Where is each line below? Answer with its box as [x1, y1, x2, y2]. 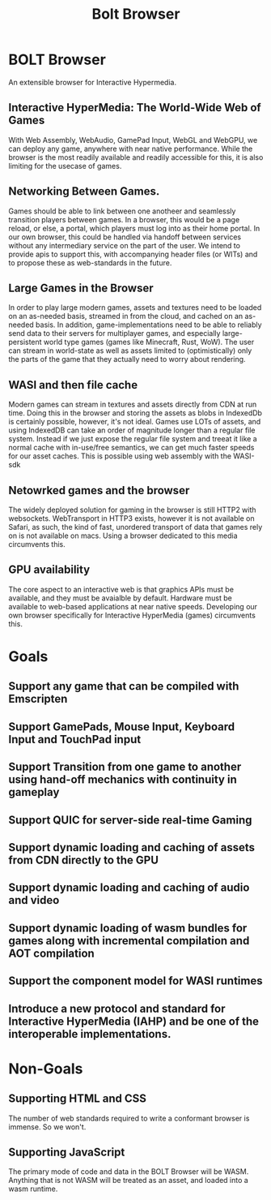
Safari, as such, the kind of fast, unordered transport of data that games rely [8, 523, 263, 531]
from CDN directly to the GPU [8, 853, 159, 867]
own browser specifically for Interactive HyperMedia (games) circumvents [8, 610, 256, 620]
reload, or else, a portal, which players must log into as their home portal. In [8, 223, 260, 233]
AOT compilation [8, 946, 95, 960]
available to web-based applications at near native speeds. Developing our [8, 601, 257, 611]
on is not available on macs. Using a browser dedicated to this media [8, 531, 238, 540]
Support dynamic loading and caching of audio [8, 881, 250, 895]
